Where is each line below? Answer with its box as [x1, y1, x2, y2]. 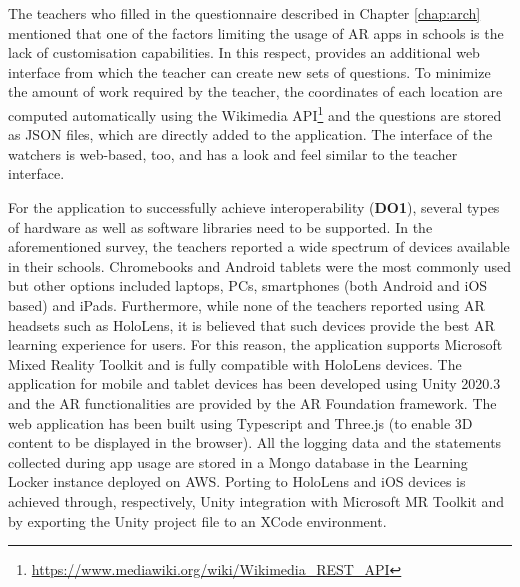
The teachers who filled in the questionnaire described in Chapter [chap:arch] [8, 3, 481, 23]
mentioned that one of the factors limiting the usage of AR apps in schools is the [8, 22, 504, 43]
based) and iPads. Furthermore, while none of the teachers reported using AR [8, 294, 485, 315]
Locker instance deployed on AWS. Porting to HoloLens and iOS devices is [8, 471, 466, 492]
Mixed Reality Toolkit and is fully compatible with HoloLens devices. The [8, 353, 462, 374]
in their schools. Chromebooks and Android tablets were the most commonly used [8, 255, 512, 276]
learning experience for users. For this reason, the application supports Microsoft [8, 334, 503, 355]
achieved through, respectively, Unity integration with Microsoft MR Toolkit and [8, 490, 505, 511]
